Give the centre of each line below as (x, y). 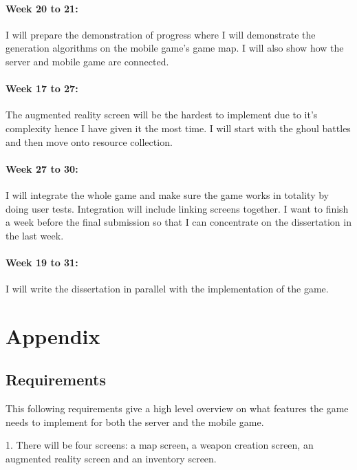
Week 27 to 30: (42, 168)
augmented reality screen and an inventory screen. (111, 459)
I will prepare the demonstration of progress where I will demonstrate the (161, 34)
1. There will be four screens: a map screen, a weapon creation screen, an (160, 445)
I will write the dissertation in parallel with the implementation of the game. (167, 289)
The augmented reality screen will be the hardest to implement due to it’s (162, 115)
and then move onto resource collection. (89, 141)
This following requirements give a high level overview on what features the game (177, 408)
